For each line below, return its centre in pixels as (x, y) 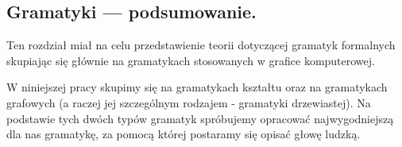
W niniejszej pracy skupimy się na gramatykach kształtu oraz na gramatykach (197, 87)
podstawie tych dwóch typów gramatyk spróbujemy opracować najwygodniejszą (200, 118)
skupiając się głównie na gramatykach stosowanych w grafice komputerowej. (191, 60)
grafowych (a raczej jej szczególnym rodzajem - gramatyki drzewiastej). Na (189, 102)
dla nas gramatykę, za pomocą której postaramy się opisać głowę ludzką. (184, 134)
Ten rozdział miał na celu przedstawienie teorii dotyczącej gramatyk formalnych (201, 45)
